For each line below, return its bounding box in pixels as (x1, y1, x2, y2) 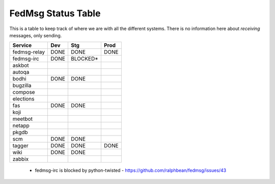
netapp (12, 122, 30, 129)
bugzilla (12, 82, 32, 89)
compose (12, 89, 35, 96)
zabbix (12, 155, 29, 163)
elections (12, 95, 35, 102)
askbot (12, 62, 29, 69)
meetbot (12, 115, 33, 122)
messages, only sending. (9, 32, 62, 38)
